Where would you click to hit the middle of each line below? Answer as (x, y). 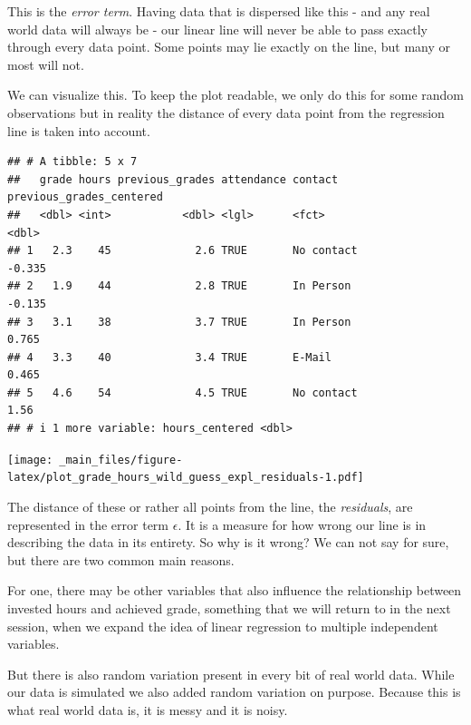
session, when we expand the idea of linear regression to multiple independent (223, 626)
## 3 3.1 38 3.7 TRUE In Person (179, 322)
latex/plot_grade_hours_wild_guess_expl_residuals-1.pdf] (186, 478)
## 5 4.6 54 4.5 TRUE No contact (183, 392)
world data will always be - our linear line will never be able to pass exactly (217, 29)
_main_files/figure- (121, 460)
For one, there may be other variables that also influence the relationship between (235, 590)
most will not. (46, 64)
